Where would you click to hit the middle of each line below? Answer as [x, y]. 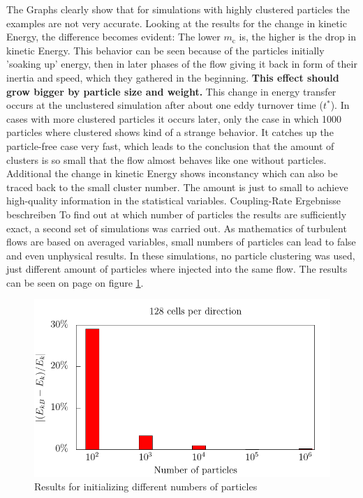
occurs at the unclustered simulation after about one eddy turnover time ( [165, 105]
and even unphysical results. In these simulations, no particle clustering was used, [181, 255]
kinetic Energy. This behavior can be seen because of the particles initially [165, 50]
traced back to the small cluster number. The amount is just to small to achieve [177, 187]
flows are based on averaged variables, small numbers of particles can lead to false [181, 242]
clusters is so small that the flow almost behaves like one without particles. [166, 159]
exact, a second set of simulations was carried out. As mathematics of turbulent [177, 228]
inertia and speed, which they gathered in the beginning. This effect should [173, 77]
